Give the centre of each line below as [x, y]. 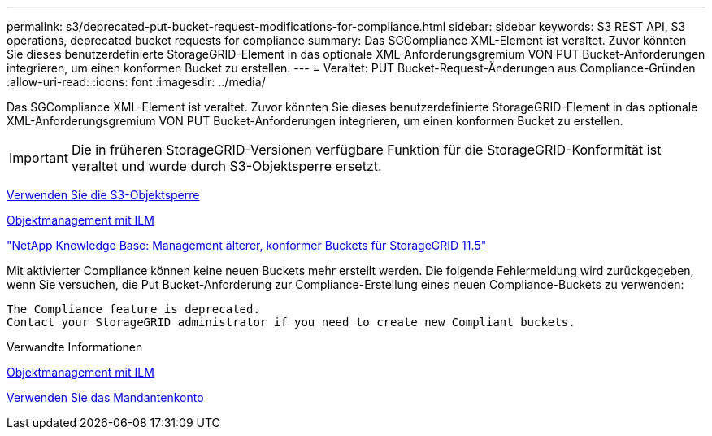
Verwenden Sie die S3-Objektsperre [103, 195]
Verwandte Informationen [75, 347]
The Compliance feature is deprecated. [133, 309]
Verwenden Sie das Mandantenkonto [105, 397]
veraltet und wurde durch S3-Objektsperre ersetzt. [226, 166]
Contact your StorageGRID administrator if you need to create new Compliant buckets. [291, 322]
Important [39, 158]
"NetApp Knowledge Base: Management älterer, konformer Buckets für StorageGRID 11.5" [247, 245]
